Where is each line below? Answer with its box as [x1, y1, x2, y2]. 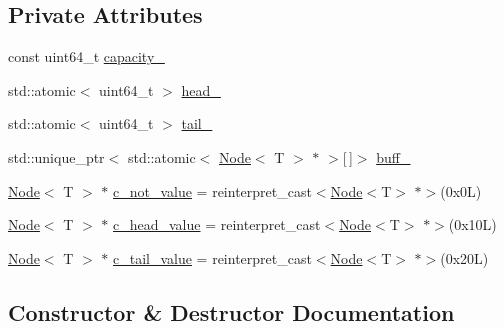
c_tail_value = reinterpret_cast [113, 247, 312, 268]
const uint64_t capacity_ [8, 46, 165, 67]
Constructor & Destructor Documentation [8, 296, 455, 327]
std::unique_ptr [8, 146, 105, 167]
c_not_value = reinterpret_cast [113, 180, 312, 201]
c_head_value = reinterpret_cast [113, 214, 321, 235]
